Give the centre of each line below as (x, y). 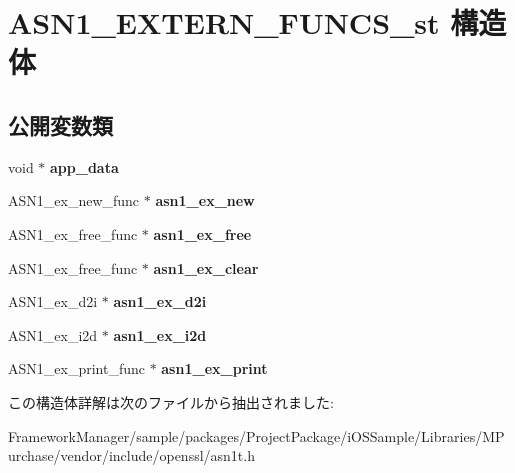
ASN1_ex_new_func (74, 200)
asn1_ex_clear (206, 267)
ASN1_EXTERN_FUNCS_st (224, 22)
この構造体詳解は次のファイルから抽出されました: (171, 401)
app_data (84, 166)
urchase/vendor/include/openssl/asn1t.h (131, 455)
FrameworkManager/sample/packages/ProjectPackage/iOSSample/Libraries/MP (256, 435)
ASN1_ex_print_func (76, 368)
